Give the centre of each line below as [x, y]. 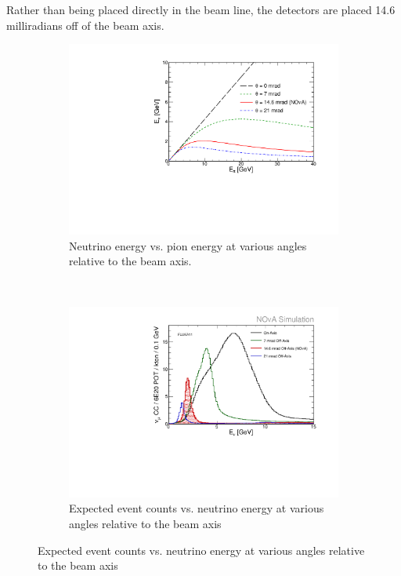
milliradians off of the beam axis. [85, 25]
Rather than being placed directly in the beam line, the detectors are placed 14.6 [201, 9]
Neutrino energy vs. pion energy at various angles [188, 245]
